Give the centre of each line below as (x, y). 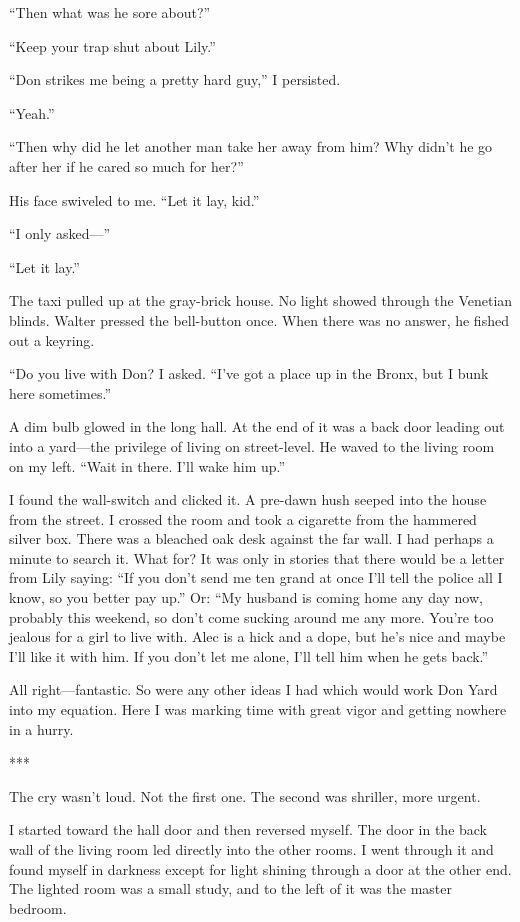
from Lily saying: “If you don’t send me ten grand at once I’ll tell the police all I (256, 577)
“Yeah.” (32, 112)
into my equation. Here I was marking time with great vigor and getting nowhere (258, 709)
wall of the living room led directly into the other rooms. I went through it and (251, 849)
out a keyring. (52, 339)
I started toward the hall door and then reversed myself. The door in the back (248, 829)
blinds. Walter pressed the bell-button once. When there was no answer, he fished (259, 319)
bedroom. (38, 907)
